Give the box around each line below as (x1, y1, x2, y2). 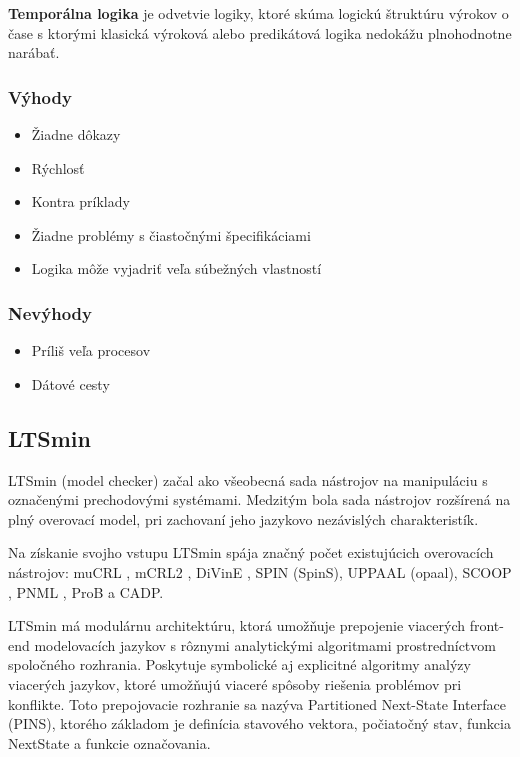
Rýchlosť (31, 157, 85, 178)
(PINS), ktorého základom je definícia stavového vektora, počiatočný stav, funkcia (8, 713, 511, 734)
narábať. (8, 42, 60, 63)
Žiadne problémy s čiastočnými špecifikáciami (31, 224, 311, 245)
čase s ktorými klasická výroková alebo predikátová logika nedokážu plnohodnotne (8, 22, 512, 43)
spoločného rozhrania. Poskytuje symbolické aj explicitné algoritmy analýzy (8, 654, 471, 675)
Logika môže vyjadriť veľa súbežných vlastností (31, 258, 322, 279)
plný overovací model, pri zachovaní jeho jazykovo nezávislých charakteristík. (8, 508, 479, 529)
